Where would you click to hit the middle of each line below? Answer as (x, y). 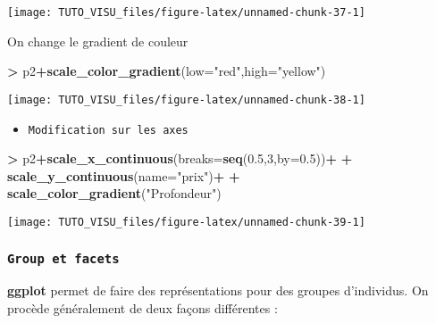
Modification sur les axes (108, 130)
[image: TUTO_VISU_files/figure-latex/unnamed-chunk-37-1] (186, 12)
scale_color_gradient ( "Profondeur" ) (114, 193)
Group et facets (63, 258)
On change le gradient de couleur (98, 41)
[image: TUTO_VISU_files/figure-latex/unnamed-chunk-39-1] (186, 222)
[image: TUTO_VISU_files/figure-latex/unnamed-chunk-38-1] (186, 99)
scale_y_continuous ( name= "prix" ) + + (124, 175)
